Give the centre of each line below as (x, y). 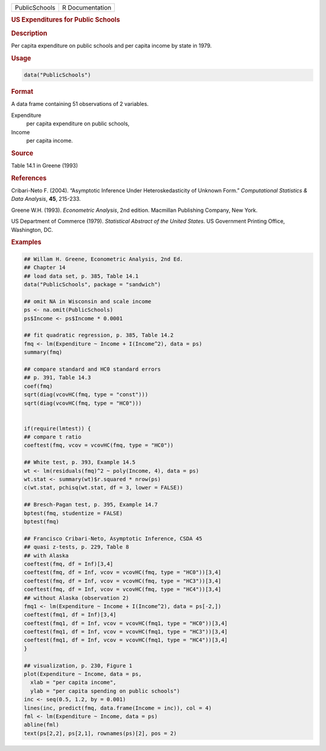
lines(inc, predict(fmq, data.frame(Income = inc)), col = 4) (118, 708)
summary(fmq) (43, 352)
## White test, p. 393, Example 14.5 (80, 462)
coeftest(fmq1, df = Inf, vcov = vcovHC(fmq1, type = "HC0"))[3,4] (126, 623)
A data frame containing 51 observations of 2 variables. (80, 104)
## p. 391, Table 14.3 (57, 378)
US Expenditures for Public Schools (66, 20)
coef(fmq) (38, 386)
